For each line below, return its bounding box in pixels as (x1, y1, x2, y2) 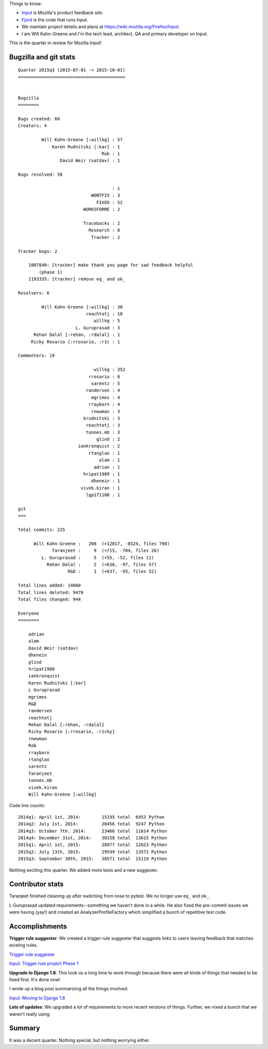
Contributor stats (9, 880, 64, 888)
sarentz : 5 (91, 381, 120, 386)
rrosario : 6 (88, 374, 120, 379)
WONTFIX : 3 (91, 193, 120, 199)
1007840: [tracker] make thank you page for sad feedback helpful (28, 262, 194, 268)
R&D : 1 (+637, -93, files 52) (67, 569, 157, 574)
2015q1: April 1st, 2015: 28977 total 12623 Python (18, 842, 167, 848)
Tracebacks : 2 (83, 220, 120, 226)
